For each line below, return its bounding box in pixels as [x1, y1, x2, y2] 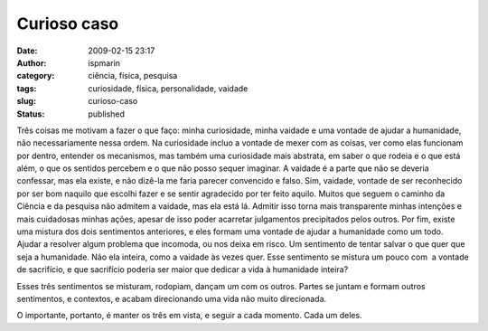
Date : [16, 45, 38, 56]
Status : [16, 109, 45, 119]
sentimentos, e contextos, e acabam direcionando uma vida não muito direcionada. [16, 293, 327, 304]
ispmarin [88, 57, 121, 68]
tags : [16, 82, 37, 94]
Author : [16, 57, 47, 68]
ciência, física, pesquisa [88, 71, 178, 81]
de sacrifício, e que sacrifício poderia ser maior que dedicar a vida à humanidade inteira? [16, 264, 349, 275]
